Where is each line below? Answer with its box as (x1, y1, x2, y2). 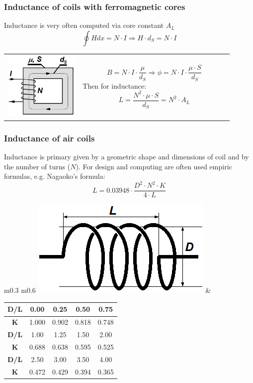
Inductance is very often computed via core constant (4, 20, 164, 30)
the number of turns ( (4, 161, 71, 171)
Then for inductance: (83, 80, 147, 91)
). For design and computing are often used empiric (76, 161, 232, 171)
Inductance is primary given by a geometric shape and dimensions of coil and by (4, 151, 249, 162)
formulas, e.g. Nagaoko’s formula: (4, 171, 105, 181)
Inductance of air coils (4, 131, 95, 144)
